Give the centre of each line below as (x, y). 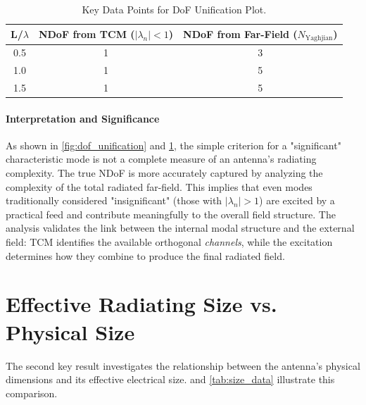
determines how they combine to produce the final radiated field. (145, 255)
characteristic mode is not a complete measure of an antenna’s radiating (161, 159)
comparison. (32, 393)
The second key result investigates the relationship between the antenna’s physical (183, 365)
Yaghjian (319, 38)
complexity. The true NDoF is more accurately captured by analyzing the (164, 173)
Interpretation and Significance (83, 118)
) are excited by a (297, 200)
